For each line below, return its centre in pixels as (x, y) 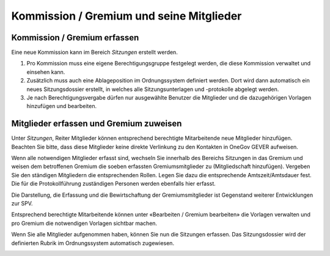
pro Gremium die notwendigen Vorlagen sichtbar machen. (84, 223)
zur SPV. (22, 203)
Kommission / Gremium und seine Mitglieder (127, 16)
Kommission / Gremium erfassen (75, 38)
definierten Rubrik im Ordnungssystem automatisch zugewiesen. (93, 243)
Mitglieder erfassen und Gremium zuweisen (97, 124)
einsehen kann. (46, 72)
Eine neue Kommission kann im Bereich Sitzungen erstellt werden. (95, 53)
